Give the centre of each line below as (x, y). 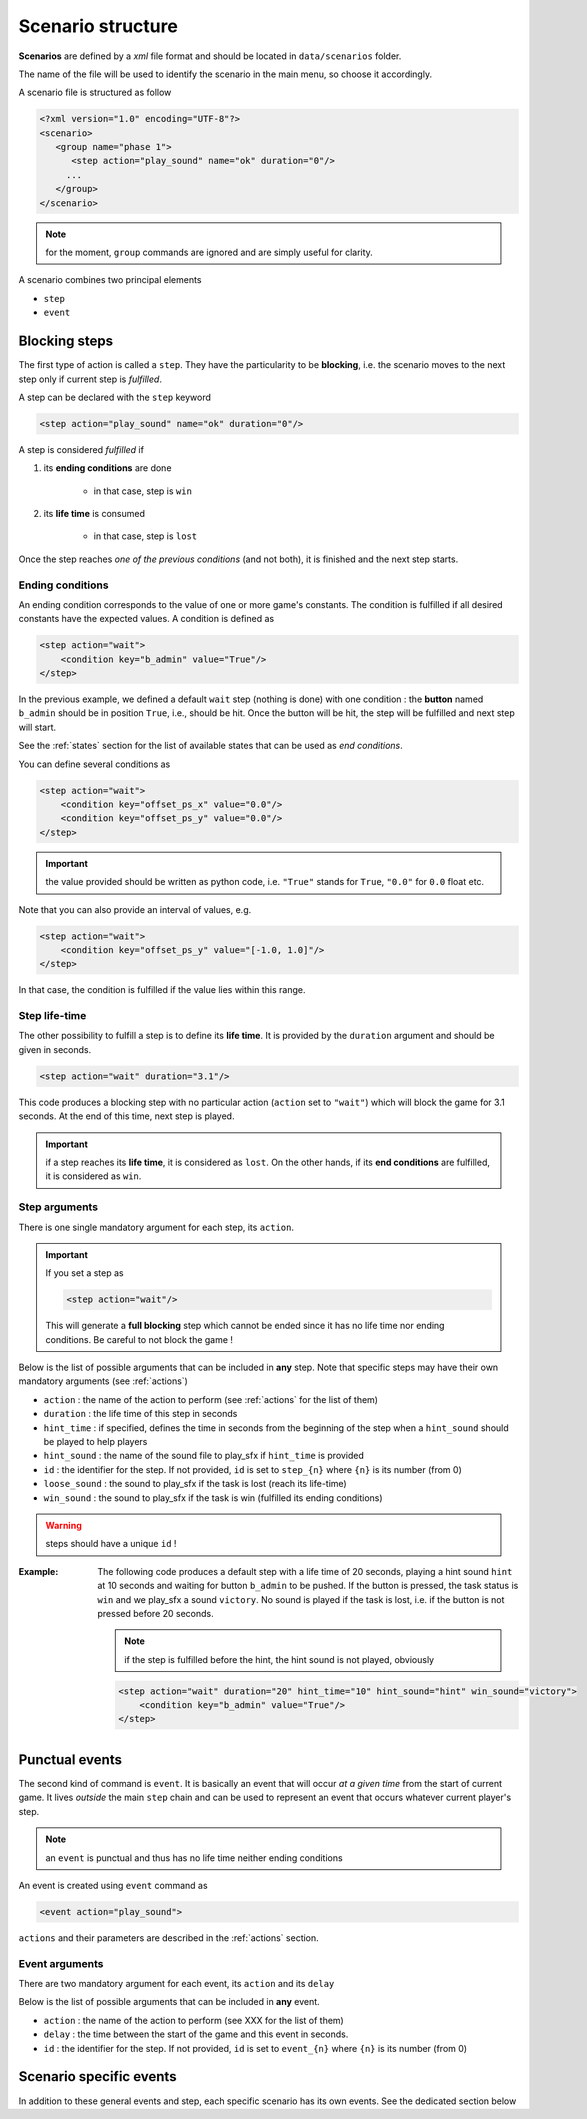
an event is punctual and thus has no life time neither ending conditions (194, 1857)
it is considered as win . (93, 1176)
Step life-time (52, 1016)
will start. (37, 727)
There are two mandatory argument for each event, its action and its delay (176, 1984)
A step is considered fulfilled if (81, 449)
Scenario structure (98, 26)
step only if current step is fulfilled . (90, 379)
